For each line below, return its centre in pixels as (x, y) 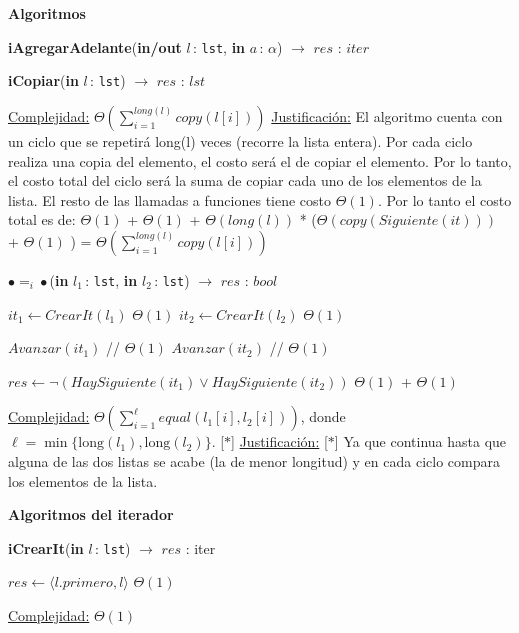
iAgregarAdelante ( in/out (95, 46)
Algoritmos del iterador (91, 514)
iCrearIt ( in (46, 547)
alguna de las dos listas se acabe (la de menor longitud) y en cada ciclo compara (254, 460)
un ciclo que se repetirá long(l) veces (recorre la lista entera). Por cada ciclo (240, 140)
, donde (323, 416)
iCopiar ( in (43, 80)
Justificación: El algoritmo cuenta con (387, 115)
